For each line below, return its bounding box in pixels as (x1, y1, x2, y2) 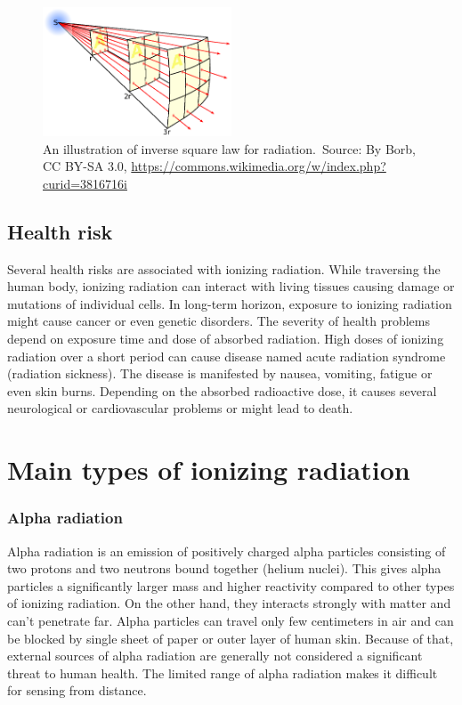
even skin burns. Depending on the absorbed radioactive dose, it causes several (7, 381, 437, 400)
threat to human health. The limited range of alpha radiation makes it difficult (7, 663, 438, 682)
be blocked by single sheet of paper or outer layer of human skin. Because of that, (7, 628, 454, 647)
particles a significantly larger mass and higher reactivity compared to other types (7, 576, 455, 595)
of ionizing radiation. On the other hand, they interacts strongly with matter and (7, 594, 451, 612)
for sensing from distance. (7, 681, 147, 700)
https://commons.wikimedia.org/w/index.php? (131, 157, 386, 175)
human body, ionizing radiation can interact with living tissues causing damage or (7, 277, 455, 296)
